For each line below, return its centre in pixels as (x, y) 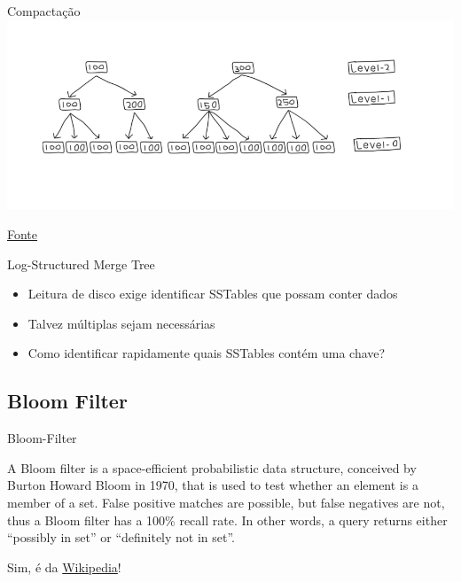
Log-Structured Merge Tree (81, 264)
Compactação (44, 11)
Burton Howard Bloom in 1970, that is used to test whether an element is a (213, 485)
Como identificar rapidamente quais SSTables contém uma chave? (207, 353)
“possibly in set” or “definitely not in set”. (121, 537)
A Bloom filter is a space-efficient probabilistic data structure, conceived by (212, 467)
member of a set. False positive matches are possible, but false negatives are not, (226, 502)
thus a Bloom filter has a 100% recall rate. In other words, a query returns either (227, 520)
